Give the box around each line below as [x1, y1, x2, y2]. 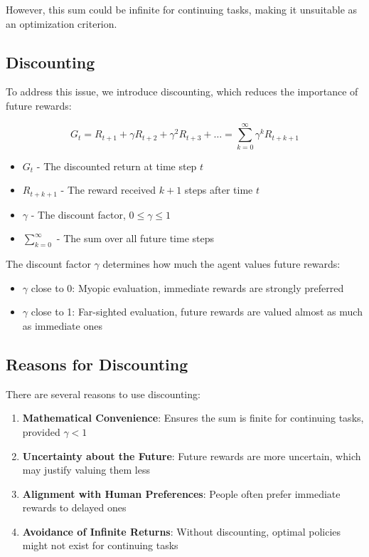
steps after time [184, 182, 253, 197]
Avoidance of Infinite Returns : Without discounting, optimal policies [22, 524, 341, 538]
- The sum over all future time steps [56, 231, 215, 246]
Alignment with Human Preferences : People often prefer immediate [22, 486, 341, 501]
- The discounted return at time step [36, 158, 197, 173]
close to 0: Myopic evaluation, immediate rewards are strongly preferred [31, 280, 344, 295]
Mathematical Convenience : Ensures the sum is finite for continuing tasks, [22, 410, 364, 425]
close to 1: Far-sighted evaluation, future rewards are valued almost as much [31, 304, 363, 319]
